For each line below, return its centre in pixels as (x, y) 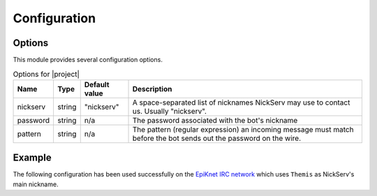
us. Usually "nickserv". (170, 111)
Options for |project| (46, 74)
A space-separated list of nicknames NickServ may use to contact (241, 103)
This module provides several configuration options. (88, 60)
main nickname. (36, 184)
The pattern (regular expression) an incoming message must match (243, 129)
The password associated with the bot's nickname (215, 120)
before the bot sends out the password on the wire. (217, 138)
